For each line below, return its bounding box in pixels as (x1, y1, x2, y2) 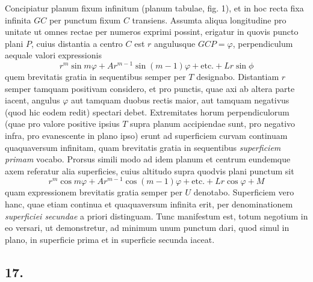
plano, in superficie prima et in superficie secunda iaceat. (5, 233, 215, 245)
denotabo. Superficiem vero (193, 186, 294, 198)
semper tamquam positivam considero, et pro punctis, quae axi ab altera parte (5, 82, 295, 94)
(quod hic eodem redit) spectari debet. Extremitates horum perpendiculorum (5, 105, 290, 118)
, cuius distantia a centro (31, 37, 123, 49)
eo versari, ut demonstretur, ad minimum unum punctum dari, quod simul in (5, 221, 290, 234)
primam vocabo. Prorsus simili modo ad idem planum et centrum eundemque (5, 153, 291, 165)
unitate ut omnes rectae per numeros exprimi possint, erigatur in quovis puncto (5, 25, 299, 38)
